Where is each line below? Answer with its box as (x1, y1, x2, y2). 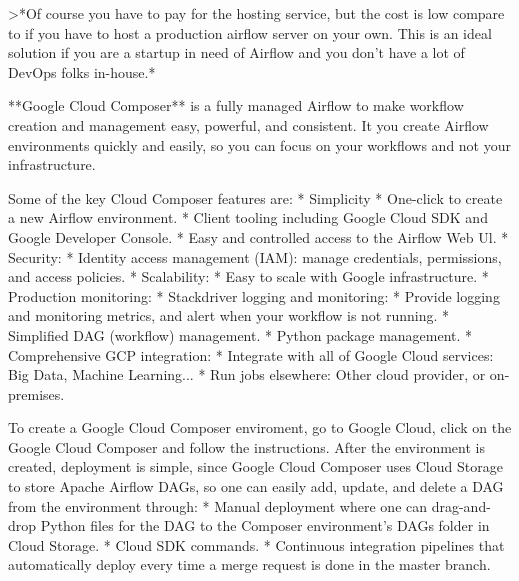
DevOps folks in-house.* (8, 61, 156, 82)
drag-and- (431, 495, 491, 516)
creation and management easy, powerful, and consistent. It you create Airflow (8, 114, 489, 135)
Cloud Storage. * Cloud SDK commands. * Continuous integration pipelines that (8, 534, 505, 555)
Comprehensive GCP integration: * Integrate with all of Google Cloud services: (8, 344, 494, 365)
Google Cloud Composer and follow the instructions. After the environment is (8, 436, 485, 457)
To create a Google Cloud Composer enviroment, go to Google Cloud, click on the (8, 417, 512, 438)
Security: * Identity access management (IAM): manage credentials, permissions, (8, 246, 502, 267)
